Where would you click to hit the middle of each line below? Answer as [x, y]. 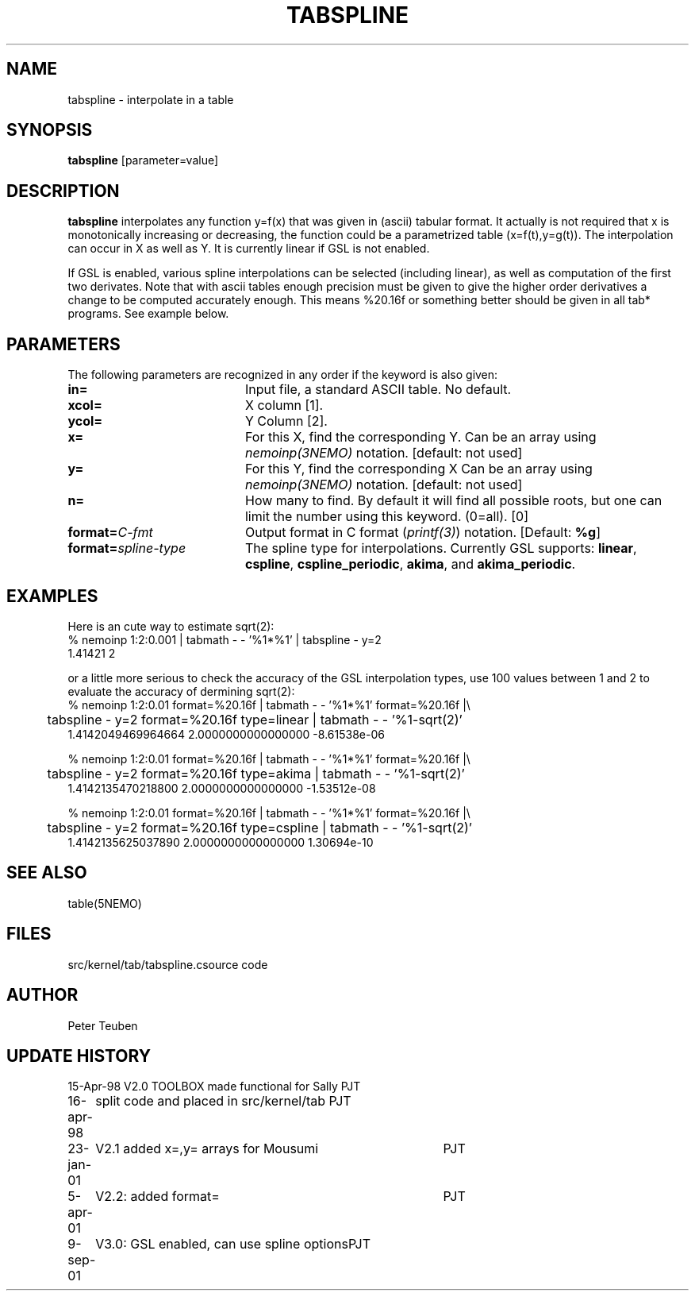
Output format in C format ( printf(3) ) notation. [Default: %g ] [423, 533]
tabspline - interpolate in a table [151, 99]
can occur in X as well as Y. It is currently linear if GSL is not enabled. [249, 249]
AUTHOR [42, 995]
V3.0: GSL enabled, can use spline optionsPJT [233, 1244]
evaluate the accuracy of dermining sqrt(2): [181, 691]
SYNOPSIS [50, 130]
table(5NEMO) [105, 903]
